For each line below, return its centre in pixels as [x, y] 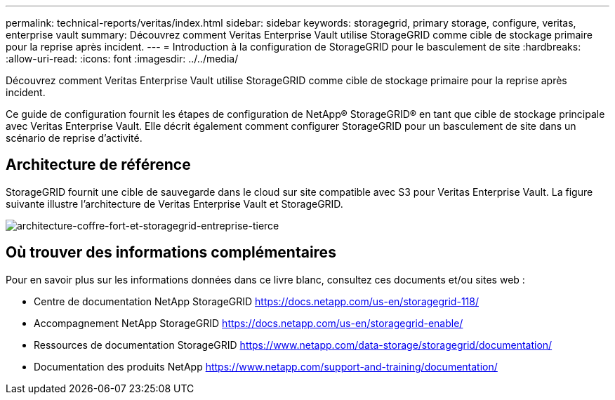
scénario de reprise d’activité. [74, 138]
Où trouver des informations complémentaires [171, 253]
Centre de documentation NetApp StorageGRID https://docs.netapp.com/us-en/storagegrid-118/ [256, 301]
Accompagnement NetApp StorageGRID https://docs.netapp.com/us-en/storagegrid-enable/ [249, 323]
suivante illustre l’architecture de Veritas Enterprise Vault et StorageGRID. [174, 204]
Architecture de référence [98, 165]
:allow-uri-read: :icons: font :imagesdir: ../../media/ [122, 59]
